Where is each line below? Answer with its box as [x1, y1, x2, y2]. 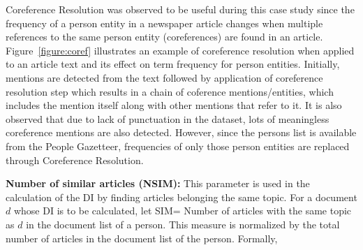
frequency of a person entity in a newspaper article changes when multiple [6, 15, 323, 30]
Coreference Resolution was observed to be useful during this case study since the [6, 2, 355, 16]
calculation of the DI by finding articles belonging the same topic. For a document [6, 189, 357, 204]
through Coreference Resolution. [6, 152, 144, 167]
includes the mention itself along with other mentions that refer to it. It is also [6, 98, 342, 112]
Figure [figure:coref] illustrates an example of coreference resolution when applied [6, 43, 355, 57]
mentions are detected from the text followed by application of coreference [6, 70, 323, 84]
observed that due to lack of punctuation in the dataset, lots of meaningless [6, 111, 329, 126]
